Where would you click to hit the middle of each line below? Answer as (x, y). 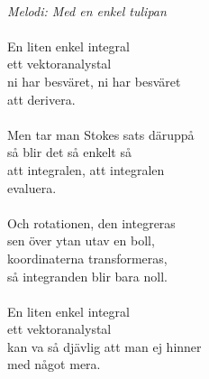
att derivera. (41, 99)
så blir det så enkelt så (69, 152)
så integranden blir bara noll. (87, 276)
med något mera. (54, 364)
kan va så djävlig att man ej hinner (104, 346)
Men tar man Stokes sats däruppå (101, 134)
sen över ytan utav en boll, (81, 240)
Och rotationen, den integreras (91, 222)
